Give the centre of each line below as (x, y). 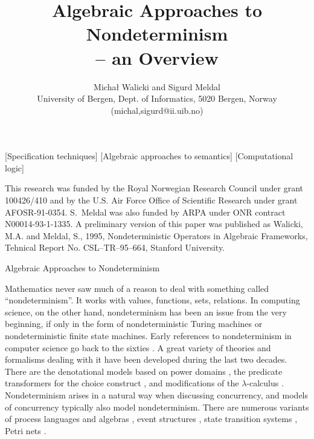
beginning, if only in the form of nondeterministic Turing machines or (134, 324)
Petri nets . (26, 430)
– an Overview (157, 57)
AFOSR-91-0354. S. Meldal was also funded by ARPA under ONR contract (145, 212)
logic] (14, 167)
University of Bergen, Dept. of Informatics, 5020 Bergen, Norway (157, 98)
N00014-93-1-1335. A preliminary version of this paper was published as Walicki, (154, 224)
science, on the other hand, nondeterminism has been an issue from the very (146, 312)
